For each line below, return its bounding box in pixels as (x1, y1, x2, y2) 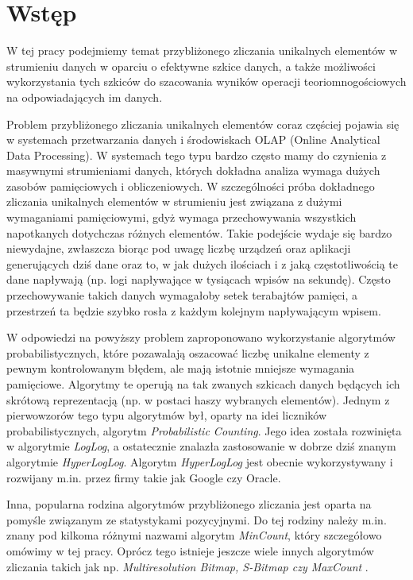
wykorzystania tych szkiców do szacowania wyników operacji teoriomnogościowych (6, 73, 407, 90)
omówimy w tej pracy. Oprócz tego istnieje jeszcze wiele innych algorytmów (6, 542, 374, 559)
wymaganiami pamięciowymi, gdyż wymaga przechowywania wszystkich (6, 209, 357, 226)
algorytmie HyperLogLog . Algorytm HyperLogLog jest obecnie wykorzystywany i (6, 453, 393, 470)
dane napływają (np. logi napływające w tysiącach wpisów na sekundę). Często (6, 271, 391, 288)
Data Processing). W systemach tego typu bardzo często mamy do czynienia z (6, 146, 387, 163)
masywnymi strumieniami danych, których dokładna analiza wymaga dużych (6, 162, 380, 179)
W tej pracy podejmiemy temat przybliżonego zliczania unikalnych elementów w (6, 42, 397, 59)
